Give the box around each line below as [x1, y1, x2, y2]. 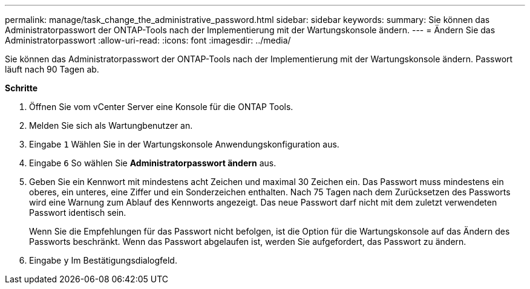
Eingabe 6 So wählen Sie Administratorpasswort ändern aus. [29, 158, 276, 168]
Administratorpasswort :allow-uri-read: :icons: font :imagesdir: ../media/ [5, 35, 291, 45]
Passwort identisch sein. [29, 207, 126, 218]
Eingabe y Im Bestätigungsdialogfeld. [29, 255, 177, 265]
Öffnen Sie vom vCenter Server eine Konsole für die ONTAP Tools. [29, 102, 293, 112]
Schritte [5, 83, 38, 93]
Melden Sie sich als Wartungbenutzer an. [29, 120, 193, 131]
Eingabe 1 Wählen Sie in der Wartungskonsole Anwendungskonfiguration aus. [29, 139, 339, 149]
